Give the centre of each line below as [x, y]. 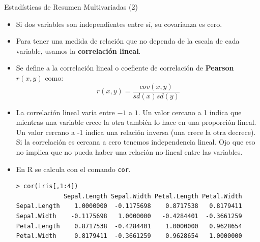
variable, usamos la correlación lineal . [78, 50]
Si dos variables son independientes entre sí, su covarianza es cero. [119, 24]
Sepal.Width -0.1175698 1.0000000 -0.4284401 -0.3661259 [129, 216]
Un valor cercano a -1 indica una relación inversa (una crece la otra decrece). [136, 132]
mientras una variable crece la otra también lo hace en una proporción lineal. [136, 122]
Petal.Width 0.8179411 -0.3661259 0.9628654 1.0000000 [129, 236]
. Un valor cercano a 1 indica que [190, 112]
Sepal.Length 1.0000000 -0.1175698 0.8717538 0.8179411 [129, 206]
